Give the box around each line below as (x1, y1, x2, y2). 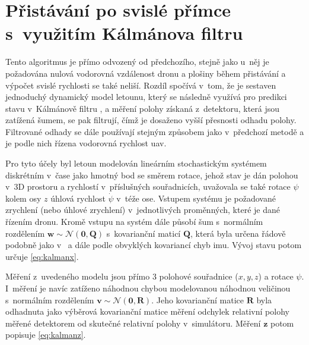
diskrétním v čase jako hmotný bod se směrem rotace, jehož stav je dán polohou (5, 168, 298, 181)
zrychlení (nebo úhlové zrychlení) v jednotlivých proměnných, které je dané (5, 203, 280, 216)
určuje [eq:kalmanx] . (5, 250, 79, 262)
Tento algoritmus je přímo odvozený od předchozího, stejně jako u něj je (5, 55, 269, 68)
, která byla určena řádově (190, 227, 286, 239)
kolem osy (5, 192, 42, 204)
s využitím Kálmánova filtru (5, 21, 243, 45)
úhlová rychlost (50, 192, 106, 204)
